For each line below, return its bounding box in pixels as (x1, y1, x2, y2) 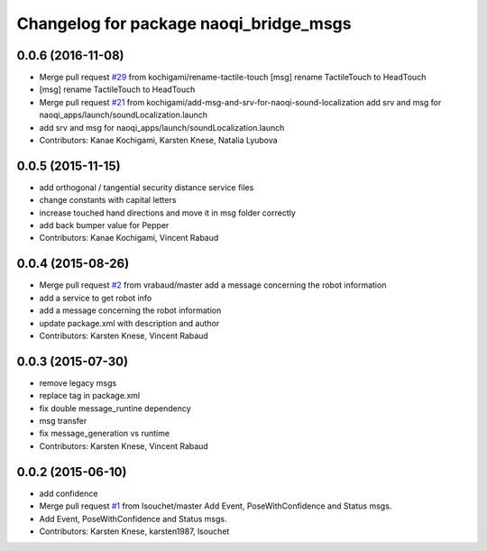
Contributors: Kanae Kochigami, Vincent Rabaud (39, 233, 219, 243)
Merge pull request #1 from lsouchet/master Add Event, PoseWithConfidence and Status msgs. (39, 500, 392, 511)
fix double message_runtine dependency (39, 402, 191, 414)
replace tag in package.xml (39, 390, 140, 401)
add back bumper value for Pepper (39, 220, 170, 231)
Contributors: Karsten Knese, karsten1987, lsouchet (39, 526, 230, 537)
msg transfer (39, 416, 87, 427)
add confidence (39, 488, 98, 499)
